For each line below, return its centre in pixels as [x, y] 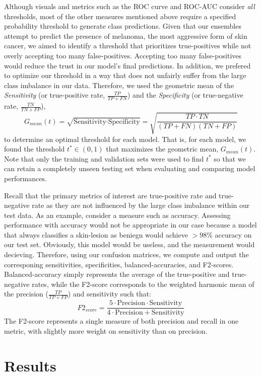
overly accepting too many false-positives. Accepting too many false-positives [123, 55]
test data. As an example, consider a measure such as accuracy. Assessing [117, 215]
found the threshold [35, 149]
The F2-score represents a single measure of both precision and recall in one [121, 321]
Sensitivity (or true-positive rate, [55, 95]
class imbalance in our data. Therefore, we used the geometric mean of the [119, 85]
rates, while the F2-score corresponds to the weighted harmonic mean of [143, 284]
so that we [230, 158]
